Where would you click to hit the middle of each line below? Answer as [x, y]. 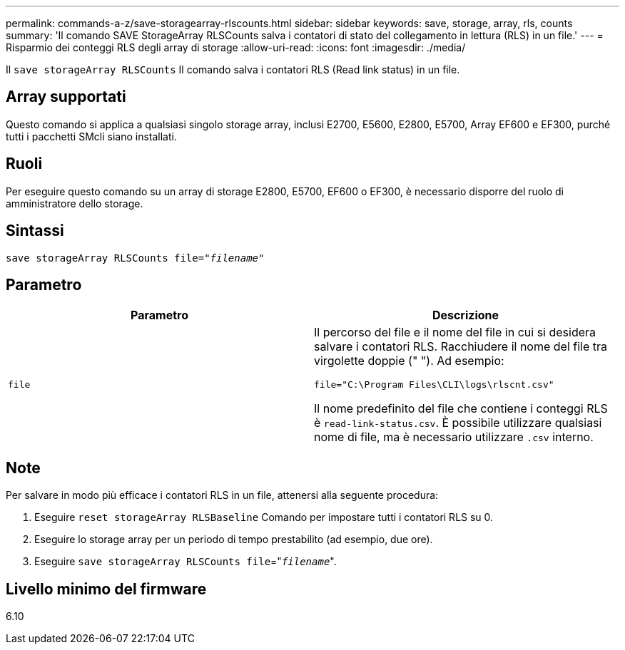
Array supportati [66, 97]
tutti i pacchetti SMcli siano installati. [91, 136]
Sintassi [35, 231]
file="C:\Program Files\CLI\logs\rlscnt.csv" [434, 385]
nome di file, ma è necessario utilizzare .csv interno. [454, 437]
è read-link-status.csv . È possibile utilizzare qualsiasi [458, 423]
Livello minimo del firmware [106, 589]
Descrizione [466, 315]
